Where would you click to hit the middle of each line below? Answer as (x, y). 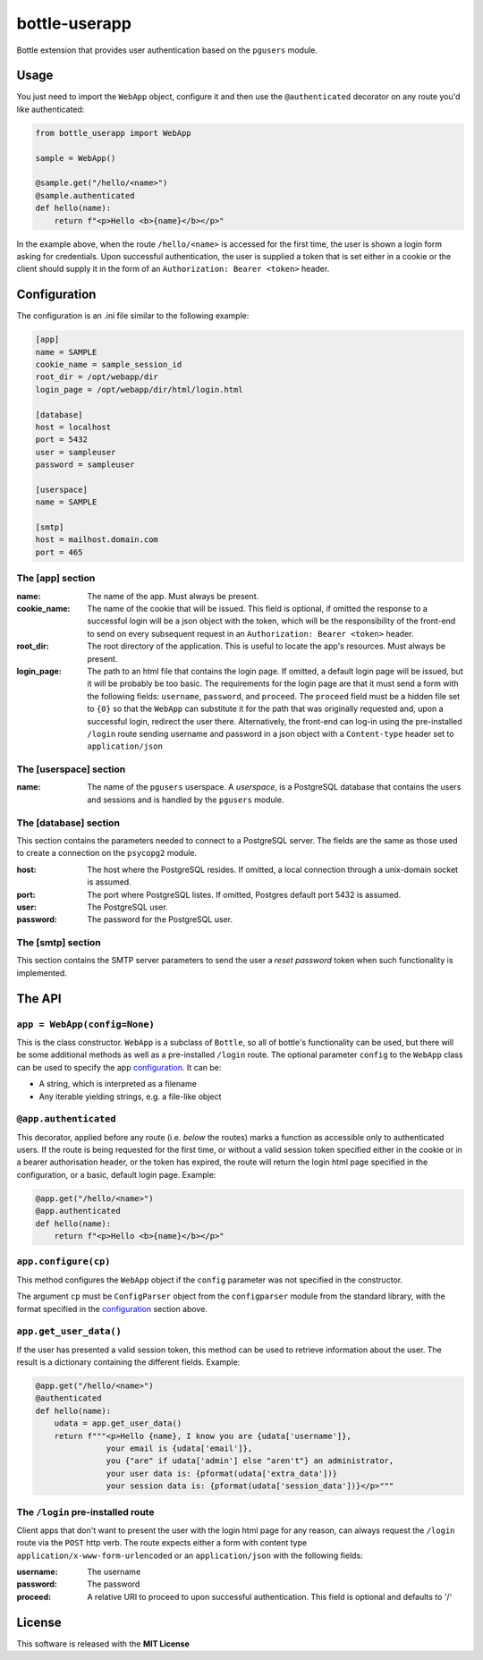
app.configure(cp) (64, 1262)
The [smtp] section (59, 943)
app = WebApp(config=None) (86, 1024)
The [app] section (56, 579)
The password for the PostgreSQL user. (160, 919)
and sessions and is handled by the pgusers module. (186, 800)
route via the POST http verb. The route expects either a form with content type (162, 1543)
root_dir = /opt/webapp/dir (97, 377)
